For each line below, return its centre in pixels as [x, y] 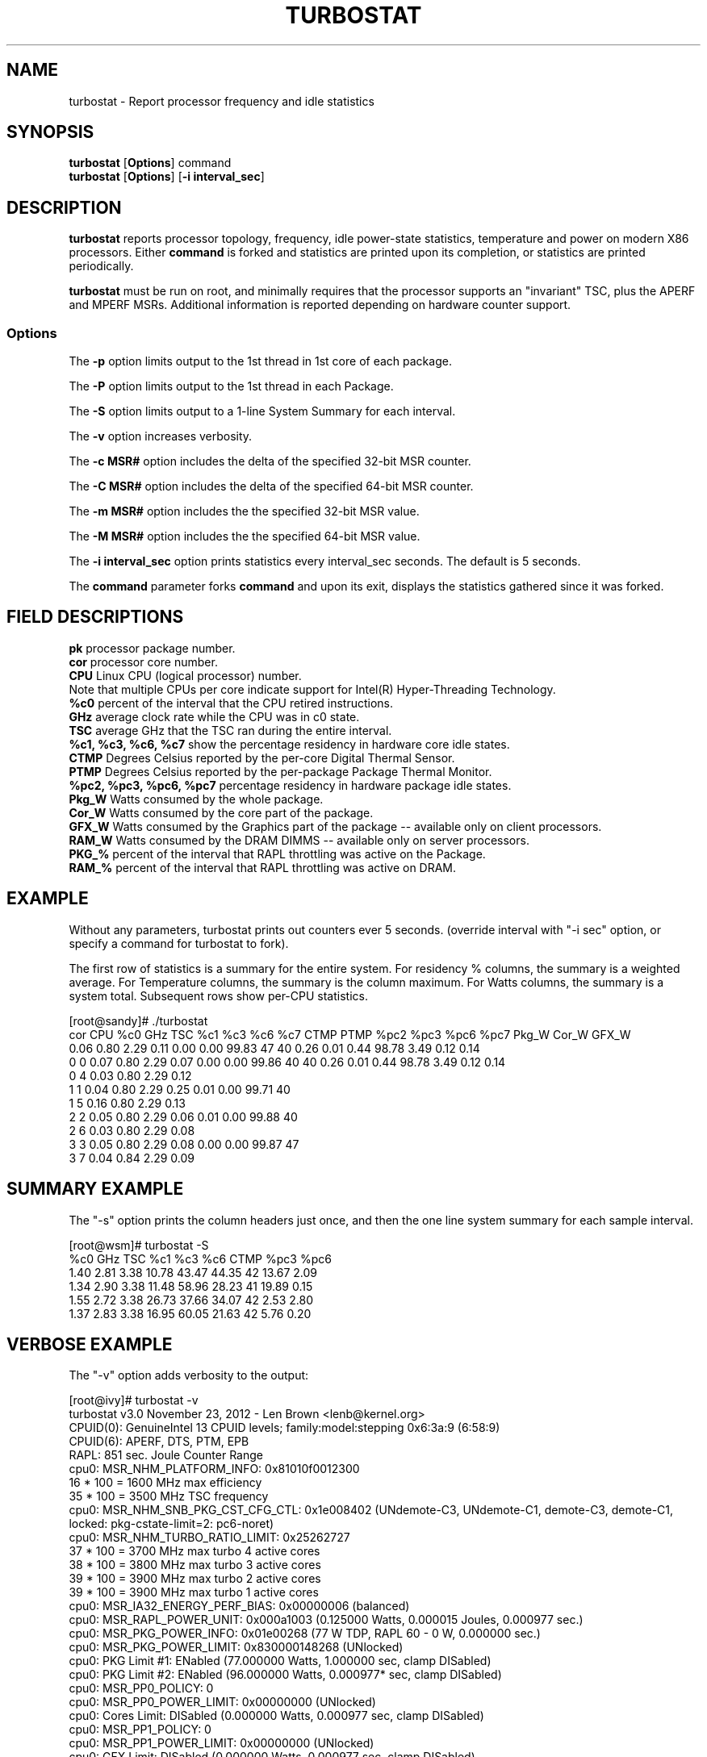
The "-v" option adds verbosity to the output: [189, 1375]
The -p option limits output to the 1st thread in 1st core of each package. [260, 361]
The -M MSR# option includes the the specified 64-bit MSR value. [245, 536]
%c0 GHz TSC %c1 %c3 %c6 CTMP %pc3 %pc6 [200, 1258]
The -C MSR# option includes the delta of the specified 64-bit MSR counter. [271, 486]
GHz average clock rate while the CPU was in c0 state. [214, 716]
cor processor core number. [143, 661]
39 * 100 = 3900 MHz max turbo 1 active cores [194, 1592]
